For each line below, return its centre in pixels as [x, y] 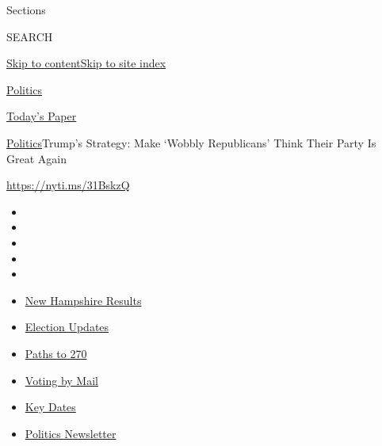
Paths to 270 [56, 353]
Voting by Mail [61, 380]
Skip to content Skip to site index [86, 63]
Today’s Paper [42, 116]
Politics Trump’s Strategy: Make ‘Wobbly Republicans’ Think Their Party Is [191, 142]
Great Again [36, 158]
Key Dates [50, 407]
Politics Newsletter [71, 433]
